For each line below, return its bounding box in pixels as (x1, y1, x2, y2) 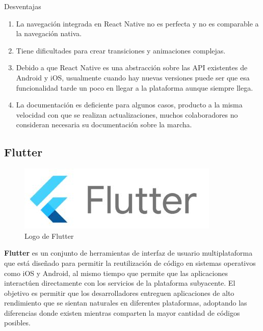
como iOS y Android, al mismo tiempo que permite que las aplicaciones (4, 267, 228, 278)
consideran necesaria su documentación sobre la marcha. (16, 119, 192, 130)
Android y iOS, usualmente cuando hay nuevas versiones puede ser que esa (16, 72, 250, 82)
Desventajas (4, 1, 41, 11)
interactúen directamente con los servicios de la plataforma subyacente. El (4, 278, 235, 288)
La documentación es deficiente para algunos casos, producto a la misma (16, 99, 243, 110)
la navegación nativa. (16, 28, 82, 39)
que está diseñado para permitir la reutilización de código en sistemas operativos (4, 257, 256, 268)
